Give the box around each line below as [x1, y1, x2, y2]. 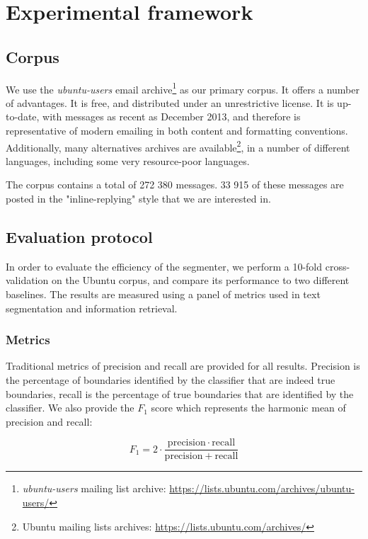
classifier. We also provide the [6, 400, 134, 415]
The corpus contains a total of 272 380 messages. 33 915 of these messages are [6, 177, 344, 192]
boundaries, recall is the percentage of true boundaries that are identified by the [6, 386, 354, 401]
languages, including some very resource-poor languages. [6, 153, 250, 168]
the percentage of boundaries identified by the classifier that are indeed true [6, 373, 335, 387]
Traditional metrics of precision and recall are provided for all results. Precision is [6, 358, 360, 373]
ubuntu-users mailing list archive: [22, 481, 166, 496]
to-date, [6, 109, 40, 124]
